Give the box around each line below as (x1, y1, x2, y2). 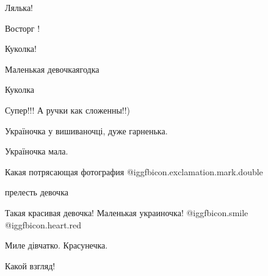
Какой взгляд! (5, 259, 56, 272)
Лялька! (5, 1, 34, 13)
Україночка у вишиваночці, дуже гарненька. (5, 124, 168, 137)
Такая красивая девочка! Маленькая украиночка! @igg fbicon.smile (5, 206, 248, 219)
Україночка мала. (5, 145, 68, 158)
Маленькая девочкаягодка (5, 62, 100, 75)
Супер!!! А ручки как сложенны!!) (5, 103, 131, 116)
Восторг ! (5, 21, 40, 34)
